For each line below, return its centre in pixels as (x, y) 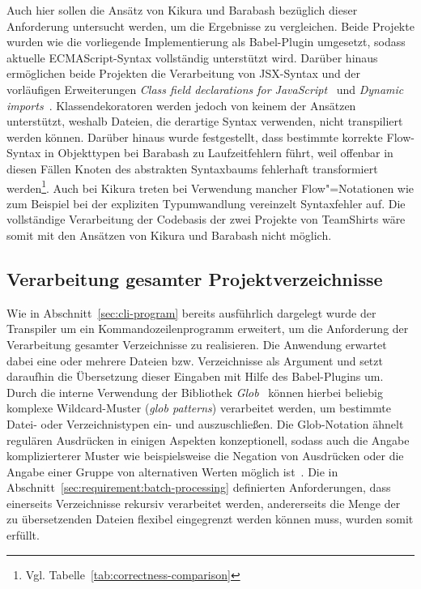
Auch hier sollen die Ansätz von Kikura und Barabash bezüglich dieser (182, 10)
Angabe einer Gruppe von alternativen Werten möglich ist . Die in (172, 471)
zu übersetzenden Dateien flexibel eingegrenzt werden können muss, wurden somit (210, 519)
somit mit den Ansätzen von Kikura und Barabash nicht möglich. (169, 235)
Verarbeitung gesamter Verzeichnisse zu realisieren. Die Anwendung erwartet (197, 344)
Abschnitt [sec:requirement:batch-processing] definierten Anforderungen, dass (199, 487)
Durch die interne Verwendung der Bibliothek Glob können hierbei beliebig (195, 392)
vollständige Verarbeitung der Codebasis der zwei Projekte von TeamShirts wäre (206, 219)
